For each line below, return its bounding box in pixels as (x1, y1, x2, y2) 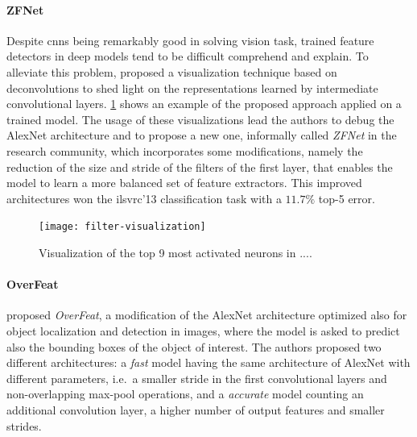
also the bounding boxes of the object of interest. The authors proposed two (6, 338, 382, 355)
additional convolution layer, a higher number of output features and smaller (6, 401, 385, 418)
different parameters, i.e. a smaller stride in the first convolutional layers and (6, 369, 387, 386)
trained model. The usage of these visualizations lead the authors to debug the (6, 110, 394, 127)
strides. (6, 417, 42, 434)
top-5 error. (318, 189, 375, 206)
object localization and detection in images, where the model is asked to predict (6, 322, 400, 339)
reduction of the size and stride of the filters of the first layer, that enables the (6, 158, 393, 175)
